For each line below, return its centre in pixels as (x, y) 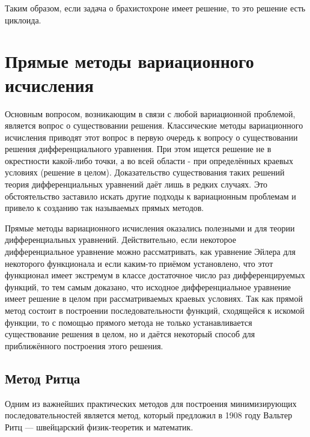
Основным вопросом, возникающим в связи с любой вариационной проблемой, (150, 113)
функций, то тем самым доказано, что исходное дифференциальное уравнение (148, 286)
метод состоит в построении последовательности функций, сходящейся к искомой (155, 310)
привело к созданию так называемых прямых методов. (105, 208)
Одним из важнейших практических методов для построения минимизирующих (151, 403)
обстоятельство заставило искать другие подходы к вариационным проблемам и (150, 196)
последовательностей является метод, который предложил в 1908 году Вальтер (149, 415)
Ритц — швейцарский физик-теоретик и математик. (99, 426)
